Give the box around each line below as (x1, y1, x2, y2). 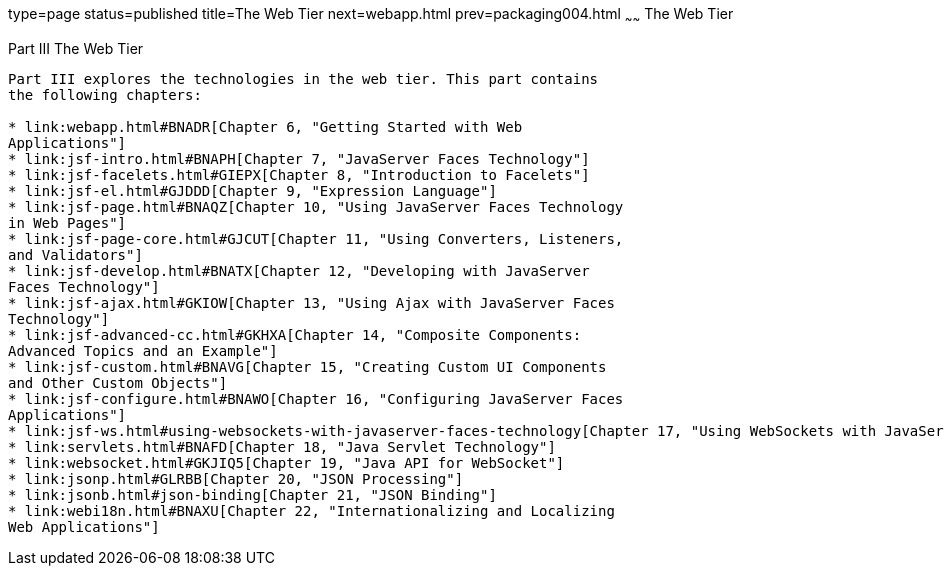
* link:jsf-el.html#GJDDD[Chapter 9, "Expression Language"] (8, 182, 497, 199)
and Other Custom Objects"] (8, 374, 228, 391)
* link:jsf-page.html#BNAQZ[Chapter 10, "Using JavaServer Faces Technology (8, 198, 624, 215)
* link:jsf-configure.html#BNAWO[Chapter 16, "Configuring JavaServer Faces (8, 390, 624, 407)
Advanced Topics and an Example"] (8, 342, 278, 359)
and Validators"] (8, 246, 143, 263)
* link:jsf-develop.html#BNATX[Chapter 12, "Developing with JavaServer (8, 262, 590, 279)
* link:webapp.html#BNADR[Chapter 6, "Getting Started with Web (8, 118, 523, 135)
